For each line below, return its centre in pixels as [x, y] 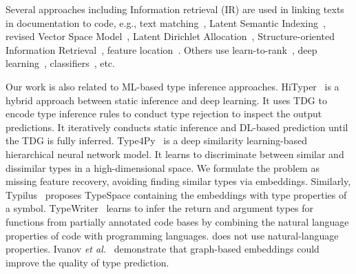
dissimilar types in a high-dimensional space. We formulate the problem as [163, 167]
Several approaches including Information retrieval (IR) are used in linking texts [175, 9]
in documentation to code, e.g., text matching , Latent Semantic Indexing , [166, 22]
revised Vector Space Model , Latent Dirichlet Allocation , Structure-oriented [170, 36]
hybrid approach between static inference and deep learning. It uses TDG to [166, 100]
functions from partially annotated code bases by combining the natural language [177, 221]
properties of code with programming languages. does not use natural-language [172, 235]
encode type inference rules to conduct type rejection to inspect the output [164, 114]
